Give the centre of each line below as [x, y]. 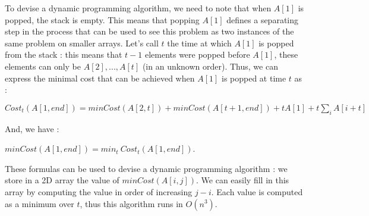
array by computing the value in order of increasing [99, 191]
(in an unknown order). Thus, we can [210, 66]
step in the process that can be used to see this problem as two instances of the [149, 31]
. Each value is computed [257, 191]
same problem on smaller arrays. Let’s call [82, 43]
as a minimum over [40, 203]
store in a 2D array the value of [62, 180]
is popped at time [254, 78]
